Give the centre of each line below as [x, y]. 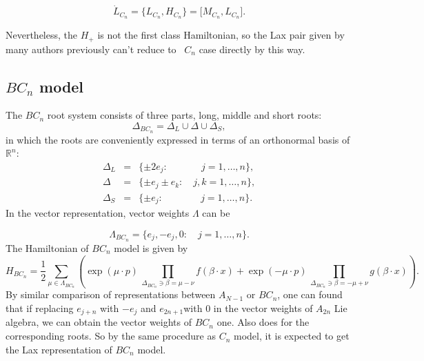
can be [216, 213]
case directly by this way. [252, 49]
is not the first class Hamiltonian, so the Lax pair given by [221, 35]
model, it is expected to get [292, 336]
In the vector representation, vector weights [98, 213]
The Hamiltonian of [47, 247]
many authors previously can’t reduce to [91, 49]
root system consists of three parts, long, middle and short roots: [184, 115]
